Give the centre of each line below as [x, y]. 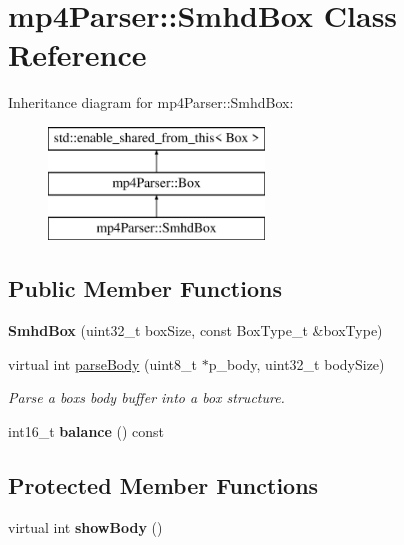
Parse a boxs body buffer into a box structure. [146, 397]
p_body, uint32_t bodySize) [296, 363]
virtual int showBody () [85, 526]
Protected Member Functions [163, 484]
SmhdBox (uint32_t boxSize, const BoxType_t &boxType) [195, 330]
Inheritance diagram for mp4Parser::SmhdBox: [151, 102]
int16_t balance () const [86, 430]
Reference [77, 54]
